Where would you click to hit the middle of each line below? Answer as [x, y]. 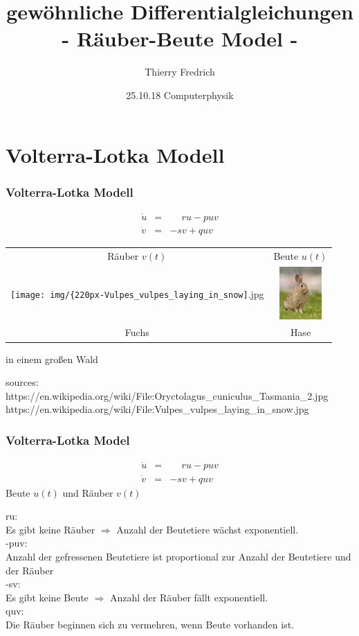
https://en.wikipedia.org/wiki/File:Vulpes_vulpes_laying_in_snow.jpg [157, 409]
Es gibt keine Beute [47, 597]
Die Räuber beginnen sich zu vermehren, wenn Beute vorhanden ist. [150, 624]
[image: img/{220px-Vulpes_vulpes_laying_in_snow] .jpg [137, 294]
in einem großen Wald [52, 359]
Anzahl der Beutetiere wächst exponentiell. [208, 529]
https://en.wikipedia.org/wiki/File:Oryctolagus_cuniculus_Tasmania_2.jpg [167, 395]
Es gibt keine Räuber [50, 529]
